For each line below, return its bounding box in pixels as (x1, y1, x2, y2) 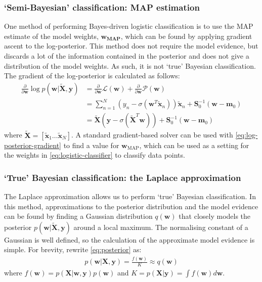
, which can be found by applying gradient (120, 30, 252, 41)
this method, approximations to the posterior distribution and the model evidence (4, 201, 258, 211)
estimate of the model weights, (4, 30, 99, 41)
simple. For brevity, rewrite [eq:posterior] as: (4, 244, 142, 255)
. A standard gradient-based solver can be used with (71, 129, 233, 140)
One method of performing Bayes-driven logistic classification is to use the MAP (4, 21, 253, 31)
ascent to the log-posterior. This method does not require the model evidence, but (4, 40, 258, 51)
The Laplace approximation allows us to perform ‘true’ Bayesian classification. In (4, 191, 256, 201)
